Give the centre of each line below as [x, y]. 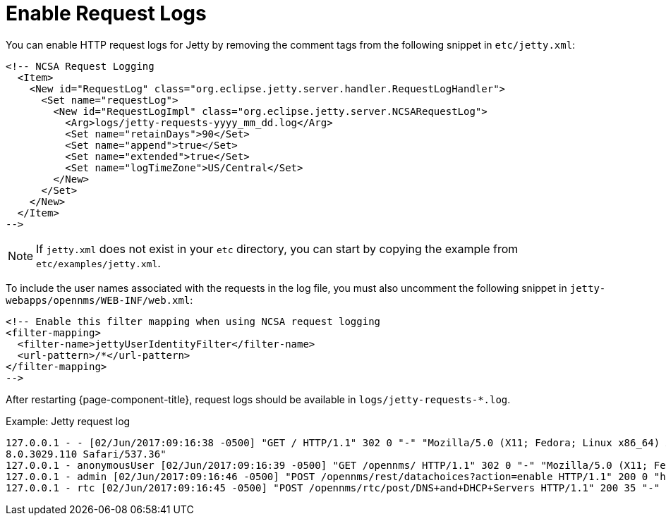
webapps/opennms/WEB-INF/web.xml [98, 300]
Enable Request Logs [106, 13]
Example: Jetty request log [68, 421]
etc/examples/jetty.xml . [98, 263]
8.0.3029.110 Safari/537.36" [86, 454]
